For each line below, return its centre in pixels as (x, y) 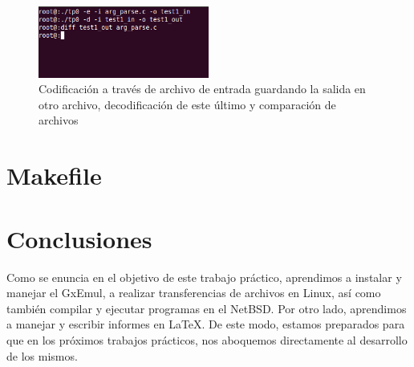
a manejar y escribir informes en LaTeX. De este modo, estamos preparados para (206, 324)
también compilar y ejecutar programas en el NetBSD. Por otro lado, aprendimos (207, 308)
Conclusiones (79, 238)
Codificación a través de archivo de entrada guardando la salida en (202, 89)
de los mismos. (42, 355)
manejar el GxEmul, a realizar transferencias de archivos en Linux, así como (194, 293)
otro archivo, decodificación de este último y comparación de (187, 104)
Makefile (54, 175)
